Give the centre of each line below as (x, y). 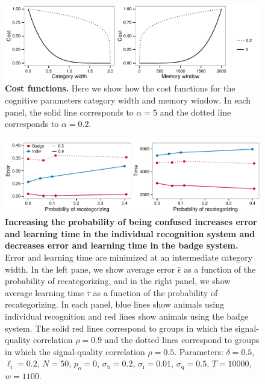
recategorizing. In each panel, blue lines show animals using (114, 304)
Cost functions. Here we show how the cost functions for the (120, 88)
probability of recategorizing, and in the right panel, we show (118, 281)
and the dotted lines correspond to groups (182, 340)
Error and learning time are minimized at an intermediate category (129, 257)
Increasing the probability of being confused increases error (131, 222)
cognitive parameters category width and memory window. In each (128, 100)
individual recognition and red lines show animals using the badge (127, 316)
